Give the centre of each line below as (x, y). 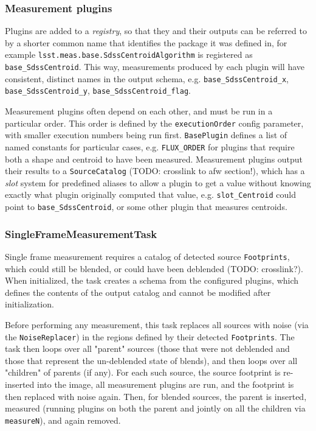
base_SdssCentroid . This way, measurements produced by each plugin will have (155, 67)
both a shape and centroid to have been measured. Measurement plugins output (154, 159)
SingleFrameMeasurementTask (81, 233)
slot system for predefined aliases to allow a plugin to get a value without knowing (158, 182)
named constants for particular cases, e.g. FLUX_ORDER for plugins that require (150, 146)
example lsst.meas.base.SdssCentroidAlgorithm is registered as (129, 54)
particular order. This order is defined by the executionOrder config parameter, (154, 123)
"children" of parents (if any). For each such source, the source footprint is (143, 372)
